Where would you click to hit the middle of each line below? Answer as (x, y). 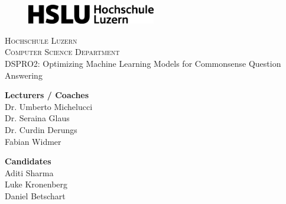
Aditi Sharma (29, 172)
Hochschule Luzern (41, 40)
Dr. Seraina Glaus (37, 118)
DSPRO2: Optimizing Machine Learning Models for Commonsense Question (143, 64)
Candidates (28, 161)
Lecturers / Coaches (47, 95)
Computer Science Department (62, 52)
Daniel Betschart (35, 196)
